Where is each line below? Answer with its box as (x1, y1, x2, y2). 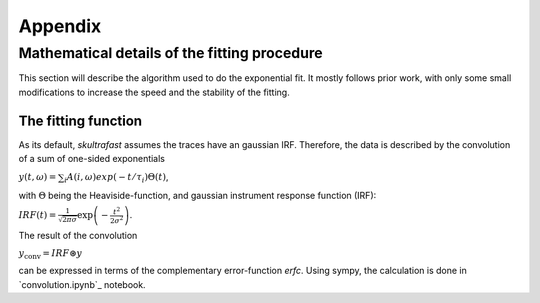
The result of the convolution (18, 230, 138, 242)
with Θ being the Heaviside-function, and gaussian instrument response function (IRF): (18, 189, 377, 201)
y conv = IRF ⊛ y (18, 247, 83, 261)
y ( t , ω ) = (18, 171, 57, 183)
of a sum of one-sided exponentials (18, 153, 165, 165)
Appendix (18, 15, 102, 37)
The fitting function (18, 112, 143, 129)
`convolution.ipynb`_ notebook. (18, 278, 146, 290)
